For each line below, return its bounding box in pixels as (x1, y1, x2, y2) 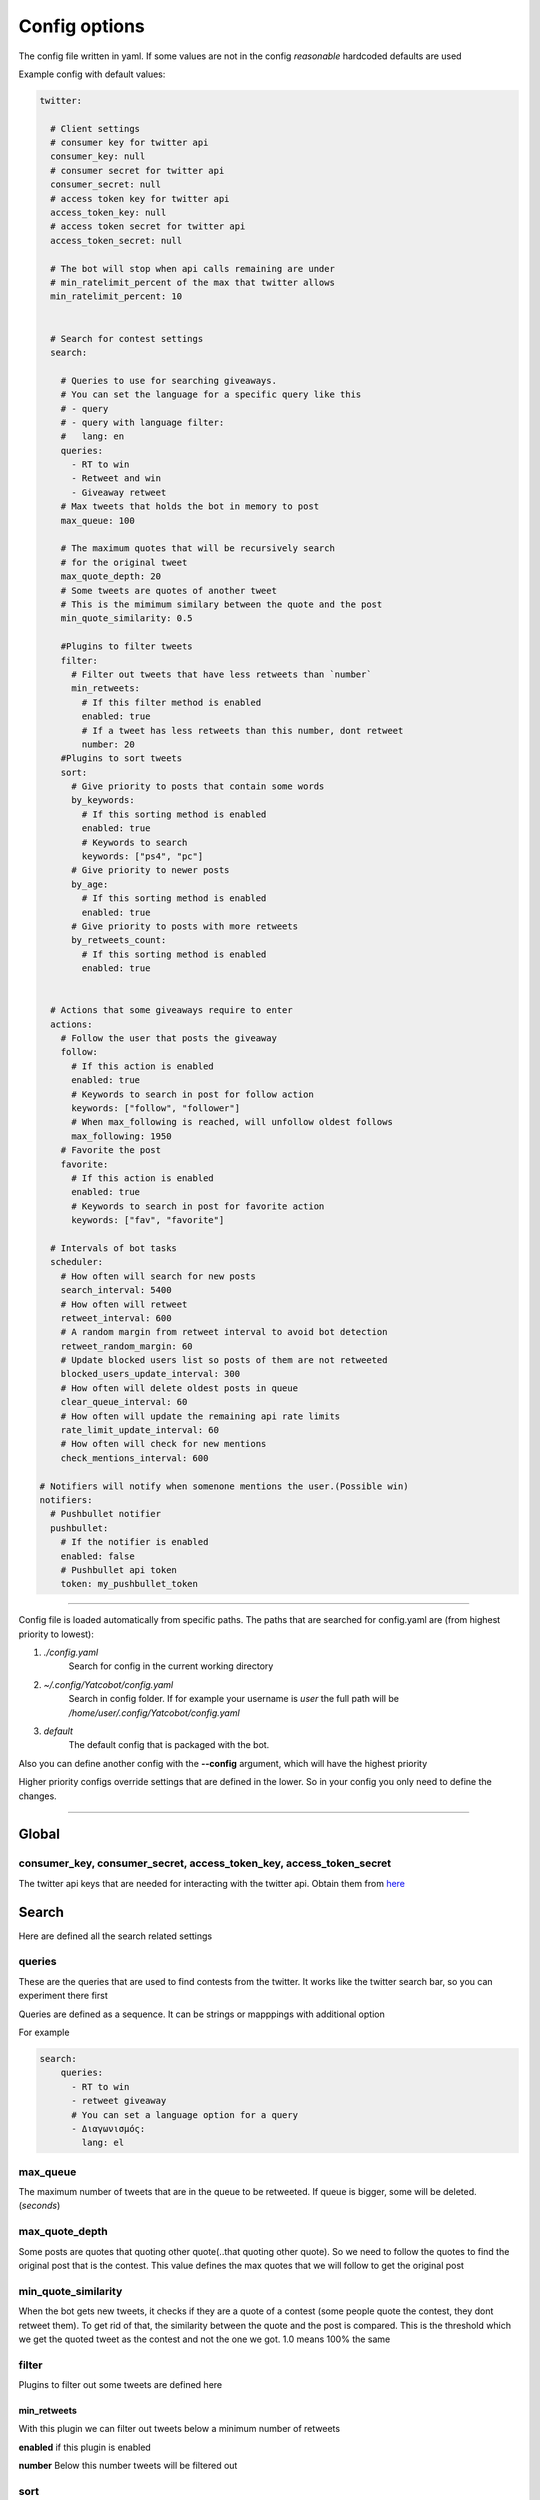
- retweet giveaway (71, 2095, 167, 2107)
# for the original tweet (60, 556, 188, 568)
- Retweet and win (71, 473, 162, 484)
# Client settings (50, 123, 140, 134)
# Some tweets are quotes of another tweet (60, 585, 277, 596)
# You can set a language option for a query (71, 2109, 299, 2120)
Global (18, 1826, 60, 1843)
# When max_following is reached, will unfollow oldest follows (71, 1116, 394, 1128)
